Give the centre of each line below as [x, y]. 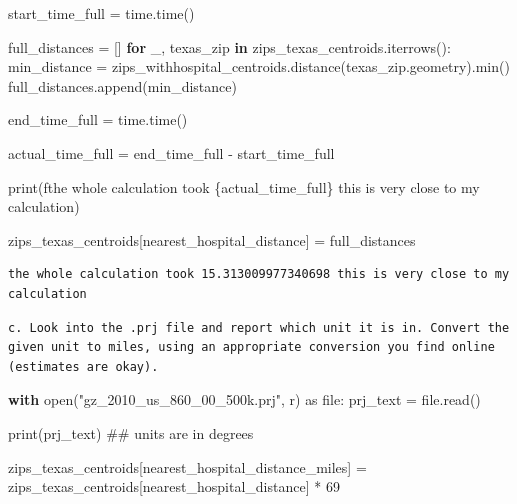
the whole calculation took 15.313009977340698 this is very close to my [259, 274]
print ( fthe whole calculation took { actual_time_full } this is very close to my [244, 186]
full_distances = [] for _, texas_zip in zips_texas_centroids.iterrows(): [229, 46]
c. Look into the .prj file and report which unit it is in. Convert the [259, 327]
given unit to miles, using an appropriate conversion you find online [251, 347]
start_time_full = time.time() [101, 13]
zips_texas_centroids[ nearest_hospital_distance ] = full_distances [212, 239]
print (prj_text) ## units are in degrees [131, 432]
